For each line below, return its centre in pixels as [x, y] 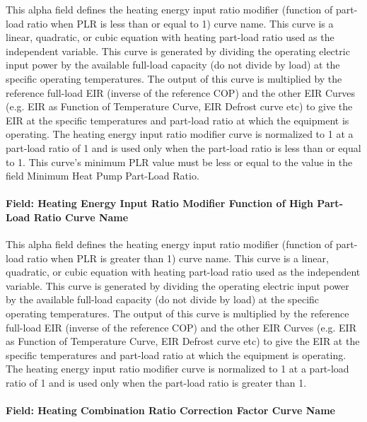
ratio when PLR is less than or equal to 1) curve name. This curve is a [180, 23]
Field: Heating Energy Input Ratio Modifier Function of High [159, 203]
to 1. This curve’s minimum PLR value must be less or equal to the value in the [179, 162]
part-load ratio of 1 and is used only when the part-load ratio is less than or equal [183, 147]
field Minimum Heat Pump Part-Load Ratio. [103, 176]
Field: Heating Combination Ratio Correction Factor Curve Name [170, 410]
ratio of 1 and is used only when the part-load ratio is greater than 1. [156, 383]
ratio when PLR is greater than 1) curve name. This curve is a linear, [178, 258]
